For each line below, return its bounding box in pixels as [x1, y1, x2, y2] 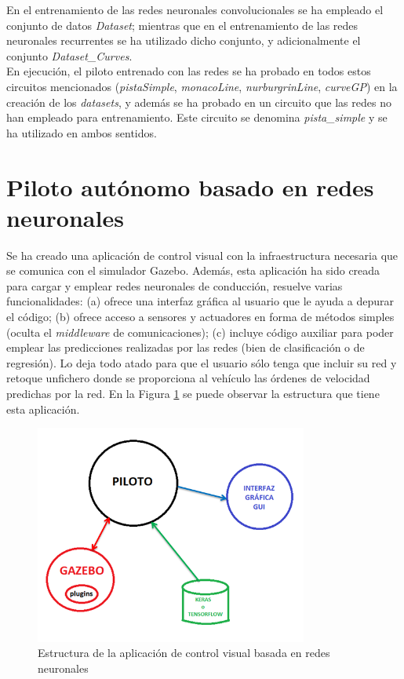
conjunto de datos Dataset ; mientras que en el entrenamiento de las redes [6, 16, 359, 33]
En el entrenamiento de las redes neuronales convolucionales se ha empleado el [6, 2, 384, 17]
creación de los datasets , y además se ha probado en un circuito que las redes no [6, 93, 391, 110]
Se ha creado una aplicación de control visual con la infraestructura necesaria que [6, 246, 399, 263]
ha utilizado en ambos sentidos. [6, 124, 157, 141]
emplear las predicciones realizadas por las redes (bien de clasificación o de [6, 339, 365, 356]
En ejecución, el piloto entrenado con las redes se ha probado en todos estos [6, 63, 371, 79]
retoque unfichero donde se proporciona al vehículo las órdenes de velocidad [6, 370, 370, 386]
